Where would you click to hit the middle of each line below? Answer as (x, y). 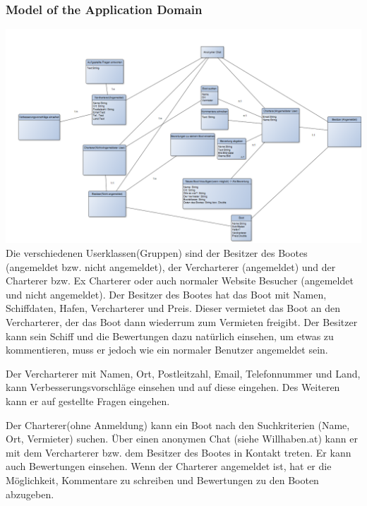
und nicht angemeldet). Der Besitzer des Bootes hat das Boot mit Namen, (166, 294)
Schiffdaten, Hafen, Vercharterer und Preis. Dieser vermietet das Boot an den (173, 308)
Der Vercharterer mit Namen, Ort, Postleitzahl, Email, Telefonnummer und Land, (183, 373)
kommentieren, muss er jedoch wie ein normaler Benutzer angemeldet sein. (167, 350)
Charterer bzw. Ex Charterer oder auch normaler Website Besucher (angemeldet (180, 281)
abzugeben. (30, 494)
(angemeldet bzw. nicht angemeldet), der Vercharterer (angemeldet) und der (171, 266)
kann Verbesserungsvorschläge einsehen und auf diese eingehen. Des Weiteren (173, 387)
